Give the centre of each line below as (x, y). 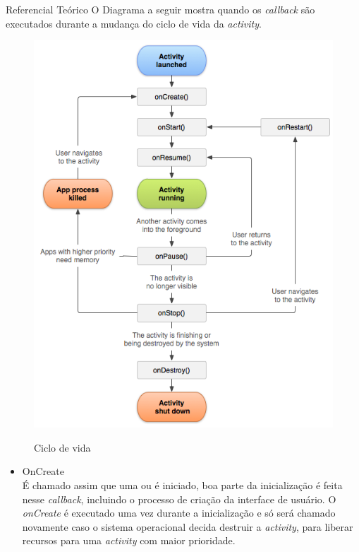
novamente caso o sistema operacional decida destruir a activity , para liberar (188, 526)
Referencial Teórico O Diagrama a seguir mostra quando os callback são (160, 9)
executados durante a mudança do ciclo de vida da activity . (134, 23)
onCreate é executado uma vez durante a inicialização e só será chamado (179, 513)
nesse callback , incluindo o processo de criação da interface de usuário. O (179, 499)
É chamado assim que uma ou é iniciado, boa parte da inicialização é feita (182, 485)
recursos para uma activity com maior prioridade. (129, 540)
